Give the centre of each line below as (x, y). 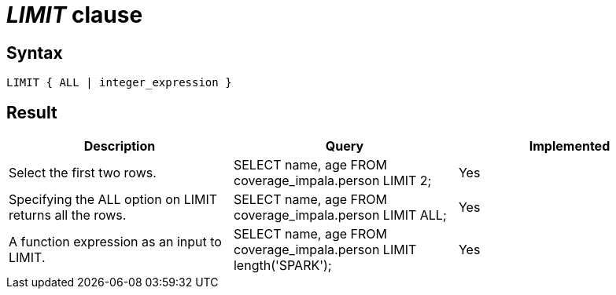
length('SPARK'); (282, 266)
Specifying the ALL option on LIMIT (113, 200)
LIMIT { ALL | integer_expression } (119, 83)
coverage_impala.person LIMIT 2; (332, 181)
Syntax (35, 53)
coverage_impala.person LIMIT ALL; (340, 215)
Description (120, 146)
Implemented (570, 146)
